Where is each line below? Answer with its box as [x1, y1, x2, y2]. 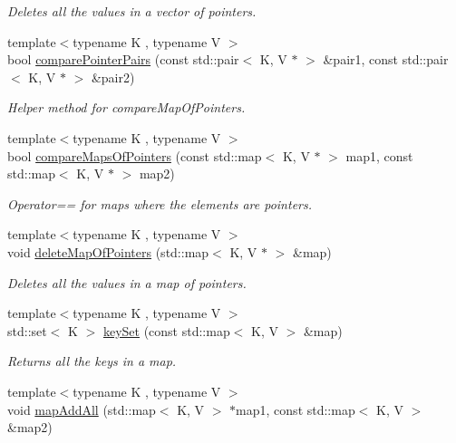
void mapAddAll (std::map [7, 400, 156, 419]
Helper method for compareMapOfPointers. [7, 98, 246, 117]
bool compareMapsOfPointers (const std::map [7, 146, 262, 165]
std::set [7, 321, 47, 340]
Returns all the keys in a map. [7, 352, 177, 371]
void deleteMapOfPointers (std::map [7, 242, 209, 261]
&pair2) [91, 67, 135, 86]
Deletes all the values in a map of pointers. [7, 273, 247, 292]
